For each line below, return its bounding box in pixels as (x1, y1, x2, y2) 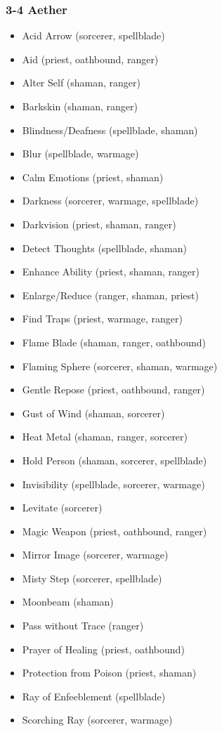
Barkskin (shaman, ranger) (22, 99, 138, 113)
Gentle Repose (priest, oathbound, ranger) (22, 382, 205, 397)
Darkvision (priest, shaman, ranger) (22, 216, 176, 231)
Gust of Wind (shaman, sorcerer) (22, 405, 165, 420)
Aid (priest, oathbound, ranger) (22, 51, 159, 66)
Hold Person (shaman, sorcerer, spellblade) (22, 452, 207, 467)
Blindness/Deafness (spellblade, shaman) (22, 122, 198, 137)
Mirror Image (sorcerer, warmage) (22, 547, 169, 562)
